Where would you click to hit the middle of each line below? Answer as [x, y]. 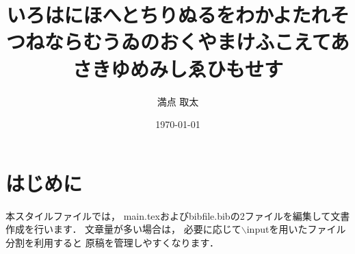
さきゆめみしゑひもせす [177, 68]
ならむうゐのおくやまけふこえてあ [197, 41]
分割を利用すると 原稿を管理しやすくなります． [112, 242]
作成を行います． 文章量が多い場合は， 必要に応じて [123, 229]
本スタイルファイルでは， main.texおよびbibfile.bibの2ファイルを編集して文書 [178, 215]
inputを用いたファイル [296, 229]
